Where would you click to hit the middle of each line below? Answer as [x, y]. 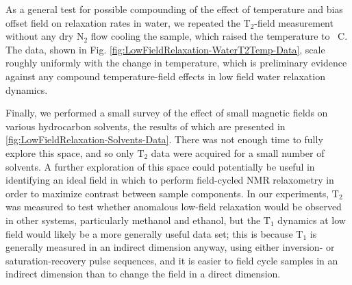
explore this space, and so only [70, 152]
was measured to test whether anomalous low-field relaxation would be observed [174, 207]
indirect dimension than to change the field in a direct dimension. [143, 274]
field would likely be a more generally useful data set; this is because [149, 233]
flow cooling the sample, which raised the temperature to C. [219, 36]
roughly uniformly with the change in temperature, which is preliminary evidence [176, 63]
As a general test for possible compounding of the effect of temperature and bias [174, 9]
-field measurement [294, 22]
